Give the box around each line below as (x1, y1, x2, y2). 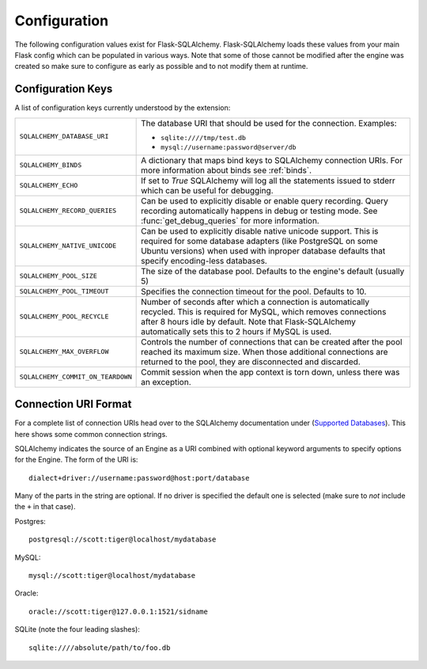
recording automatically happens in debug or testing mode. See (141, 205, 378, 216)
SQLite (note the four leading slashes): (14, 625, 140, 634)
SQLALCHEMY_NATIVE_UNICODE (19, 241, 117, 250)
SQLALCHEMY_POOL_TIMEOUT (19, 287, 109, 296)
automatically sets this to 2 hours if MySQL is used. (141, 325, 332, 336)
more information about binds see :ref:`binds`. (141, 165, 312, 176)
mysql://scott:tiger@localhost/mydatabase (28, 571, 196, 580)
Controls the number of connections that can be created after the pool (141, 336, 402, 348)
